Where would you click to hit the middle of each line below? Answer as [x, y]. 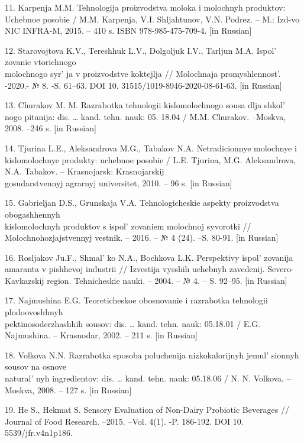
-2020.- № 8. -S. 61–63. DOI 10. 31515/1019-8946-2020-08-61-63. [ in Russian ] [143, 85]
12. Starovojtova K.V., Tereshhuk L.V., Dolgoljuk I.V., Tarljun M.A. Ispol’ [141, 50]
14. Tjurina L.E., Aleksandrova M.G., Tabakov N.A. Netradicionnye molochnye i [151, 148]
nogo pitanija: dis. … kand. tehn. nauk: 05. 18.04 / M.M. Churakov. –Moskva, [145, 116]
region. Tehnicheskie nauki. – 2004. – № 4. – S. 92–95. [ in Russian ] [167, 280]
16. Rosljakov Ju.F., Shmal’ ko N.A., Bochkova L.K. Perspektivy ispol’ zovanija [149, 257]
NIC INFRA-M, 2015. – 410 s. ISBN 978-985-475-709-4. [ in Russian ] [128, 30]
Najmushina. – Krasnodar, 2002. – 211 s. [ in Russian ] [101, 335]
